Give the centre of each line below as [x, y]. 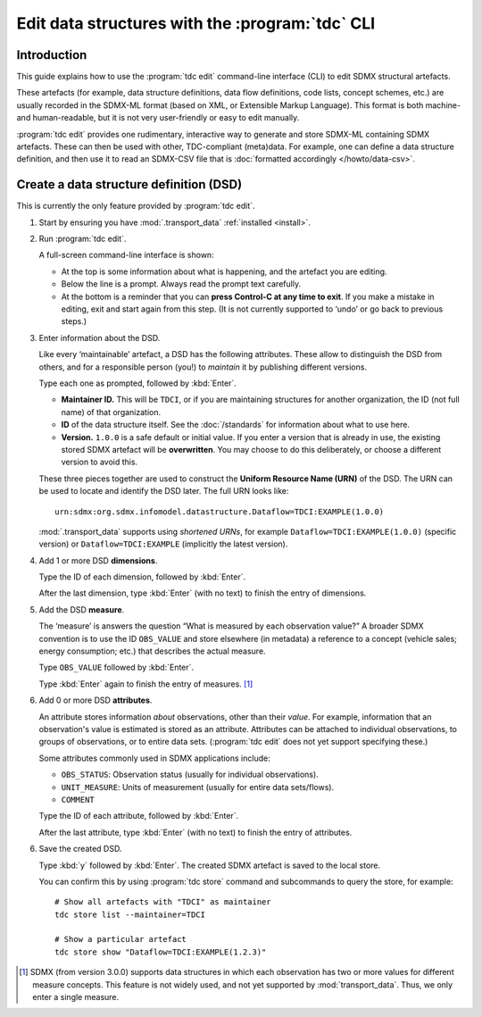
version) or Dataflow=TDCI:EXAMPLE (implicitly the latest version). [163, 544]
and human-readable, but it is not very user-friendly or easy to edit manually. [158, 118]
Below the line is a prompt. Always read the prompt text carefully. [181, 284]
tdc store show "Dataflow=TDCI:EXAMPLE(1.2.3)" [161, 952]
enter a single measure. [76, 997]
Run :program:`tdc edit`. [83, 239]
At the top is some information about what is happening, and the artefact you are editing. [224, 271]
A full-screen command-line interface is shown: [126, 255]
